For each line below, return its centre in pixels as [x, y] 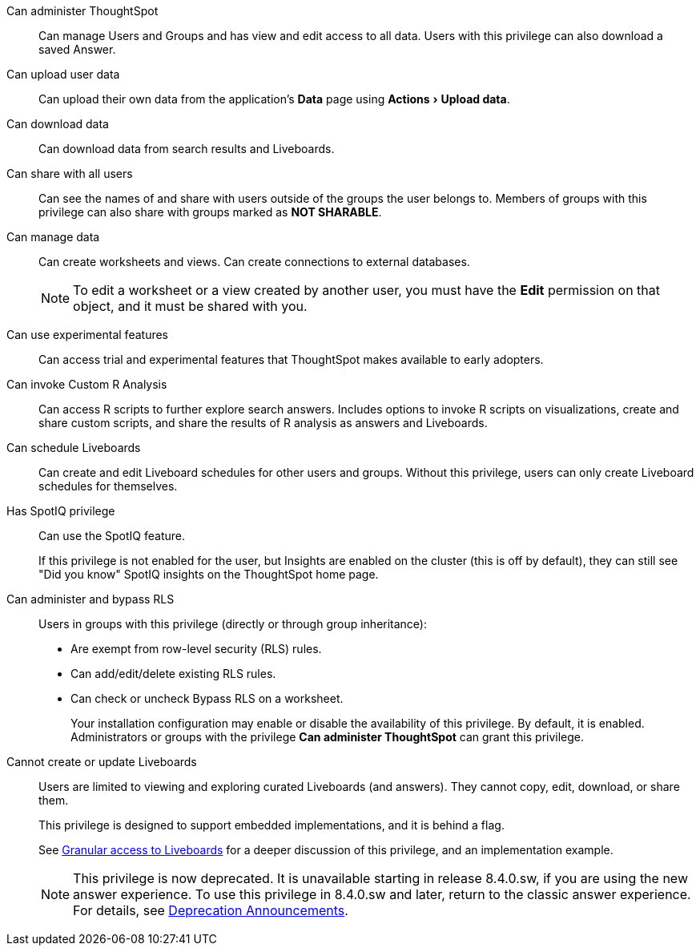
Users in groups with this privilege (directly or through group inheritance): [233, 624]
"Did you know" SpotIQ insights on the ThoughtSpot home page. [209, 574]
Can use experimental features [88, 335]
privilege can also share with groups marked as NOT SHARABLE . [210, 212]
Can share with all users [70, 173]
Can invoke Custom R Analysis [87, 384]
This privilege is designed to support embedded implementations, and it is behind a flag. [272, 825]
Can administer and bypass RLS [91, 599]
